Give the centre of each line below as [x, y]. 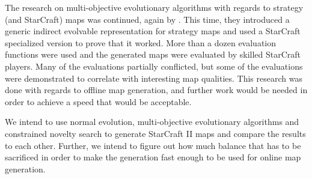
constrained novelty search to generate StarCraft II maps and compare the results [155, 133]
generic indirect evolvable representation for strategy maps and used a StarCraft [153, 31]
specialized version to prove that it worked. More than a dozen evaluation [141, 42]
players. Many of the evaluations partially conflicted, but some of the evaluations [154, 66]
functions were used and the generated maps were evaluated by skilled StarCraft [153, 54]
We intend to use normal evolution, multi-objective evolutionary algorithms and [152, 122]
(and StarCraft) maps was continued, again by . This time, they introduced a [147, 19]
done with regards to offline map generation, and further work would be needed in [156, 90]
